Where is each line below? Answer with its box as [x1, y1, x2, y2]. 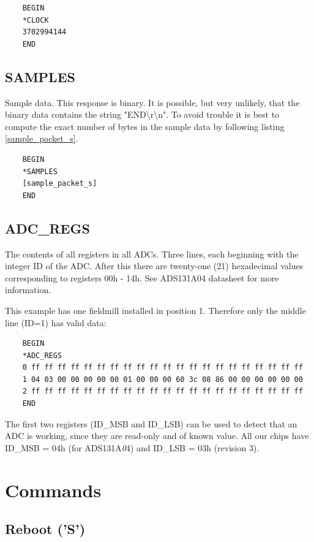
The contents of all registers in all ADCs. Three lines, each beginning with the [5, 247, 299, 260]
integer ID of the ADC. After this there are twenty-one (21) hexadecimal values [5, 259, 304, 272]
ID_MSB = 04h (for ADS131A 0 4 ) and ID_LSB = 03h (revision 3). [5, 441, 260, 454]
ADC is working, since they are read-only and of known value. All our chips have [5, 429, 309, 442]
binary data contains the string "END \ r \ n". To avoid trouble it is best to [5, 108, 280, 121]
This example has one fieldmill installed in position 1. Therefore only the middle [5, 303, 306, 316]
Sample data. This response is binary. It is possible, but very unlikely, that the [5, 96, 300, 109]
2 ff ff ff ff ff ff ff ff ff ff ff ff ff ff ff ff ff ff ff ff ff [22, 387, 303, 396]
